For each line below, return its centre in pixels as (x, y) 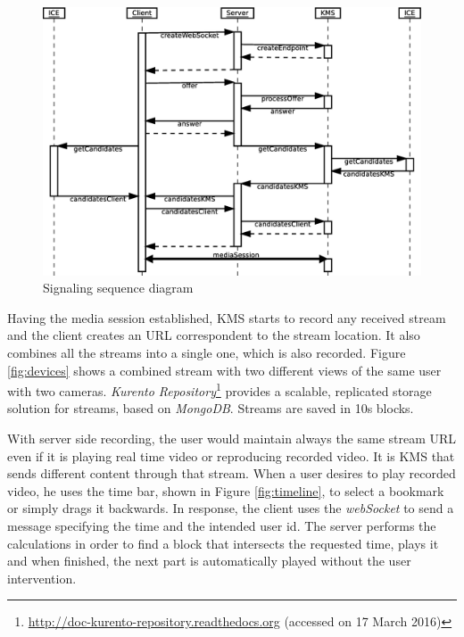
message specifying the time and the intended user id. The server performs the (222, 525)
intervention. (42, 578)
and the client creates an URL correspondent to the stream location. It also (214, 335)
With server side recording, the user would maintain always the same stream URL (232, 438)
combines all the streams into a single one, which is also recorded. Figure (207, 352)
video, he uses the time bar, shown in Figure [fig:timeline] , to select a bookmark (226, 490)
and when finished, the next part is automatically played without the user (209, 561)
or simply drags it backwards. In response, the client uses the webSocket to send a (231, 508)
